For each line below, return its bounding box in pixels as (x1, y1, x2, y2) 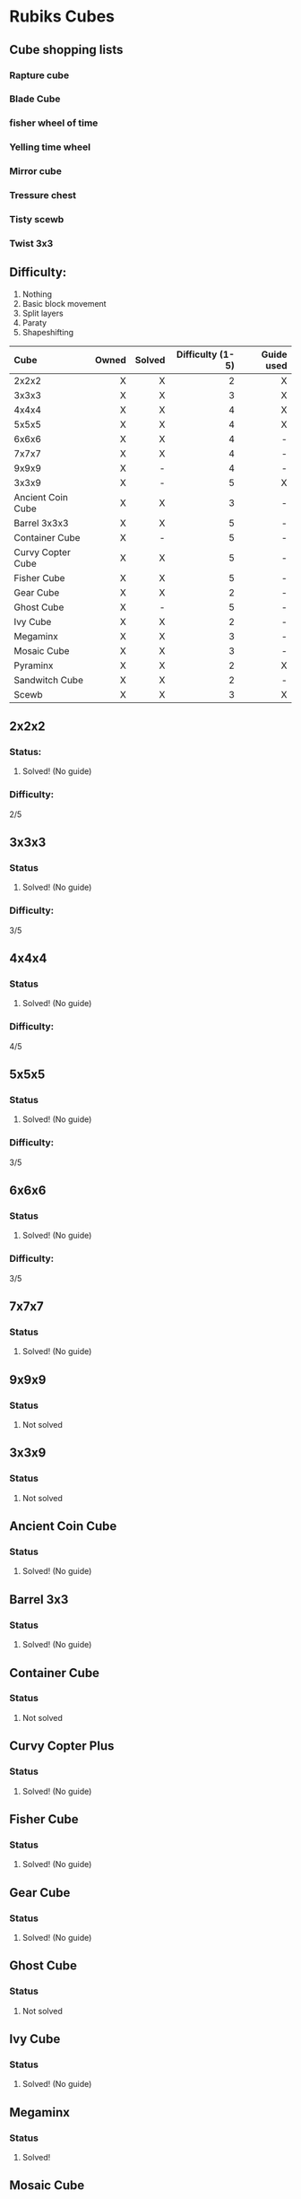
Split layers (21, 308, 64, 318)
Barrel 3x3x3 (13, 517, 69, 529)
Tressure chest (9, 189, 77, 202)
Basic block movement (21, 298, 107, 309)
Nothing (21, 289, 52, 300)
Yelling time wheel (9, 141, 91, 153)
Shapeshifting (21, 326, 74, 337)
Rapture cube (9, 69, 70, 82)
